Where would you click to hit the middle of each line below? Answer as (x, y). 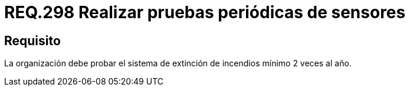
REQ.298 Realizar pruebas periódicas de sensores (205, 12)
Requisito (32, 41)
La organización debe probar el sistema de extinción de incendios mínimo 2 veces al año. (178, 63)
